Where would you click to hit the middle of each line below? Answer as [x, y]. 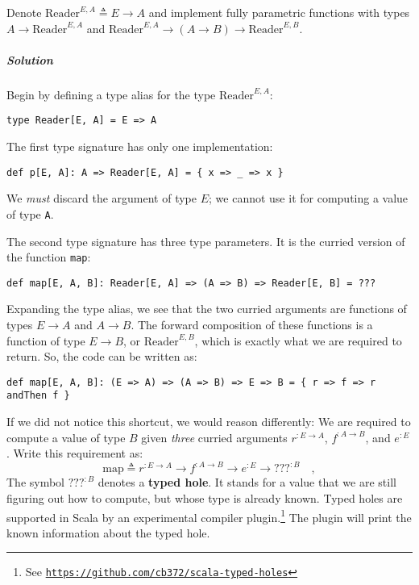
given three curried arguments [214, 437]
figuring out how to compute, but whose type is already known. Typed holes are [205, 497]
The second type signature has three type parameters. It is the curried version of [206, 241]
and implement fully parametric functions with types [279, 12]
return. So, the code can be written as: [102, 356]
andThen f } [38, 396]
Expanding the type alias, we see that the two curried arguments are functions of [207, 309]
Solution [30, 59]
